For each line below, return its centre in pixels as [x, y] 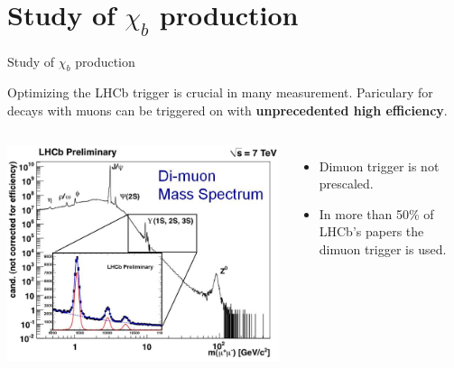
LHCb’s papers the [371, 231]
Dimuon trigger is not [379, 166]
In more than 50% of [376, 213]
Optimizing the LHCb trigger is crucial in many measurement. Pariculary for [220, 92]
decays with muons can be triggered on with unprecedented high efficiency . [227, 110]
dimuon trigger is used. [383, 248]
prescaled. [346, 184]
